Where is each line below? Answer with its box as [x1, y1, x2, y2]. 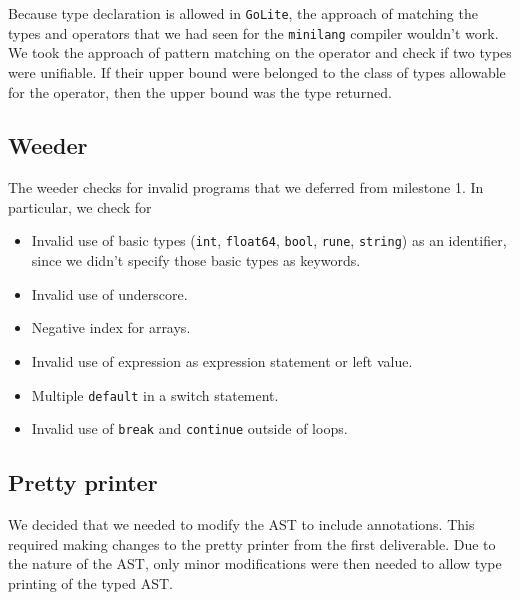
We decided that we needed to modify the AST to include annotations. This [8, 514, 475, 535]
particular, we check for [8, 196, 152, 217]
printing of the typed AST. [8, 572, 173, 593]
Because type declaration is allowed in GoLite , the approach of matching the [8, 3, 478, 23]
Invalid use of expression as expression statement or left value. [31, 350, 413, 371]
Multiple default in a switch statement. [31, 384, 279, 405]
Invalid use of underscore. [31, 283, 188, 304]
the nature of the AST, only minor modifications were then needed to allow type [8, 553, 502, 574]
